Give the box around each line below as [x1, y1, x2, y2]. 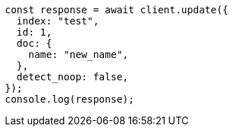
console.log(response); [5, 94, 135, 105]
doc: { [16, 38, 52, 49]
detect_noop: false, [16, 71, 129, 82]
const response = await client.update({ [5, 4, 229, 15]
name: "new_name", [28, 49, 129, 60]
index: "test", [16, 15, 99, 27]
